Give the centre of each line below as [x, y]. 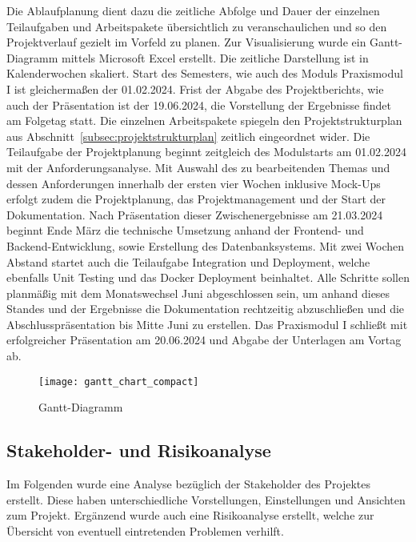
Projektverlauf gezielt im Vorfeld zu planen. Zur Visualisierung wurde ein [186, 42]
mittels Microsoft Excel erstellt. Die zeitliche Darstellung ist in [215, 57]
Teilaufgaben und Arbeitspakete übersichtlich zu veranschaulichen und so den [197, 26]
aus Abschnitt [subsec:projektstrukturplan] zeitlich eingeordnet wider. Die [188, 136]
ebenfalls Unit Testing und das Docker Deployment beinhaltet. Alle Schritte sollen [208, 277]
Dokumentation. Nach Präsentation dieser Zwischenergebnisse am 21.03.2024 [195, 214]
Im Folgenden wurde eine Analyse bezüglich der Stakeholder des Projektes [188, 484]
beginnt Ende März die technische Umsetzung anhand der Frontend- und [185, 230]
